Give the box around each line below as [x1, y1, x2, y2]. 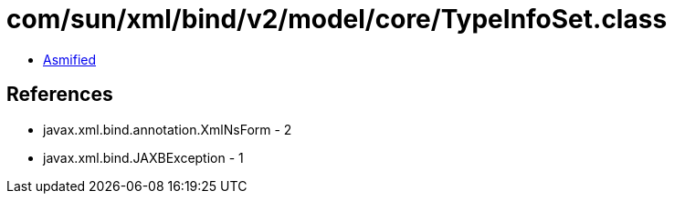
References [6, 83, 113, 106]
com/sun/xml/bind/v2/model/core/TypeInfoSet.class [6, 4, 668, 35]
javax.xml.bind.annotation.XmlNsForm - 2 [43, 121, 292, 137]
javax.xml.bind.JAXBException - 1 [43, 149, 244, 166]
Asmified [43, 51, 97, 67]
